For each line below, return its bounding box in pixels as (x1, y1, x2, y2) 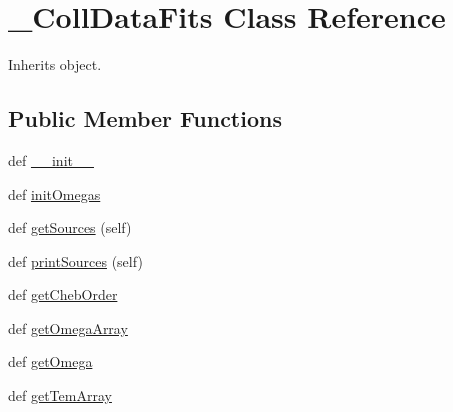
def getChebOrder (8, 284, 118, 305)
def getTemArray (8, 385, 112, 406)
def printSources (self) (8, 250, 143, 271)
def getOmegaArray (8, 317, 128, 338)
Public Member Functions (8, 103, 282, 134)
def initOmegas (8, 183, 101, 204)
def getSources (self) (8, 217, 132, 238)
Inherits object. (8, 54, 102, 75)
